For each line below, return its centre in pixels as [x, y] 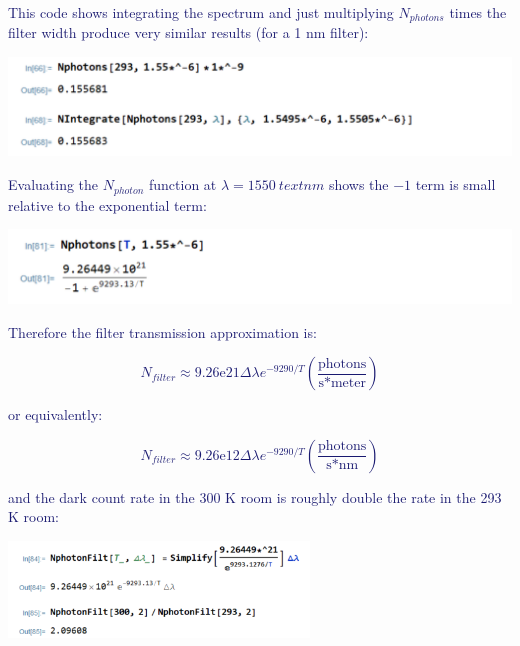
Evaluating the [53, 184]
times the [478, 12]
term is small [455, 184]
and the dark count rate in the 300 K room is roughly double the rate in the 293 [255, 496]
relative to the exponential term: [107, 204]
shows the [358, 184]
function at [182, 184]
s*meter [342, 382]
